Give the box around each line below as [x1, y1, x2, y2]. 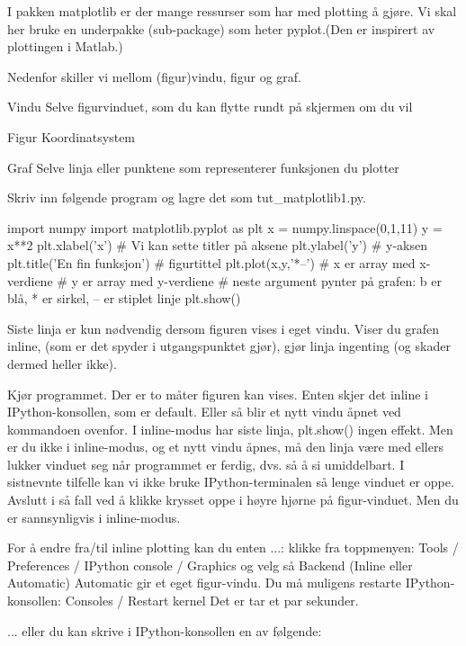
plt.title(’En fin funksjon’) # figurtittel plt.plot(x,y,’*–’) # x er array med [7, 253, 416, 272]
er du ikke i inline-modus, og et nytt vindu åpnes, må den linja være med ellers [7, 437, 444, 456]
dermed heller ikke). [7, 354, 117, 372]
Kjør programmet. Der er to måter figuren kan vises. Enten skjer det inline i [7, 384, 428, 403]
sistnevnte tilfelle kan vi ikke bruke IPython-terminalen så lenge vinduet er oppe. [7, 472, 454, 491]
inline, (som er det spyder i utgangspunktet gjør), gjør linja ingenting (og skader [7, 336, 451, 355]
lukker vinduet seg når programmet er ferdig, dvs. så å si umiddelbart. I [7, 454, 405, 473]
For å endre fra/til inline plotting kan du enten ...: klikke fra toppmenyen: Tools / [7, 538, 459, 557]
